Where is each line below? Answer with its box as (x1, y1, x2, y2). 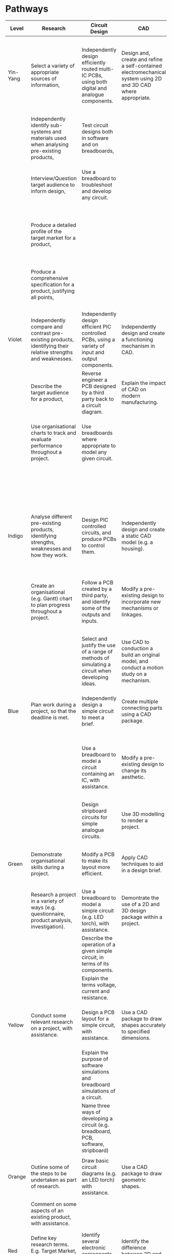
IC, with (81, 776, 100, 783)
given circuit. (81, 455, 113, 462)
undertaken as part (30, 1176, 77, 1183)
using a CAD (121, 711, 152, 718)
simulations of (81, 1087, 116, 1094)
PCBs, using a (81, 336, 115, 343)
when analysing (30, 141, 69, 148)
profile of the (30, 228, 62, 235)
